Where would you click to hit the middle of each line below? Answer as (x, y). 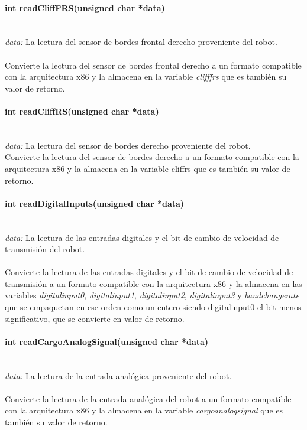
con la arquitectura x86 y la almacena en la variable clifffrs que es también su (146, 76)
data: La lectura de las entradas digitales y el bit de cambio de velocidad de (142, 237)
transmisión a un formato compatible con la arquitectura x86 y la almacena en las (153, 283)
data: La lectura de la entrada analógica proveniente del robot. (118, 375)
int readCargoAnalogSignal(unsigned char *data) (107, 341)
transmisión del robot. (45, 249)
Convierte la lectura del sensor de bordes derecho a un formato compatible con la (152, 157)
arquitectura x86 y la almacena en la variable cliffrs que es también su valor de (148, 168)
